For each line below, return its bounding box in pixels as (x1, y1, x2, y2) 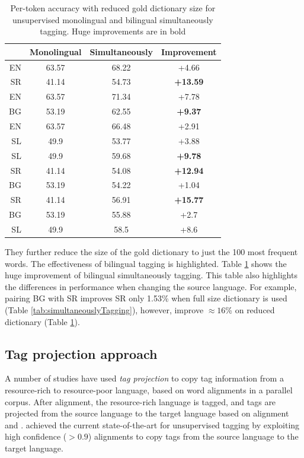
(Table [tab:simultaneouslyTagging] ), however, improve (5, 303, 204, 316)
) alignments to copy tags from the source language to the (88, 430, 299, 443)
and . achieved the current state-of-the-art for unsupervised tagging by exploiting (5, 418, 300, 431)
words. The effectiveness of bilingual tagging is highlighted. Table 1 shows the (5, 257, 287, 269)
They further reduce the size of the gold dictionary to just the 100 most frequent (5, 246, 298, 257)
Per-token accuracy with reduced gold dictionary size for (10, 2, 216, 14)
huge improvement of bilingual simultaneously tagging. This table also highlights (5, 269, 297, 281)
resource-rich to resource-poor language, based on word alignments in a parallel (5, 383, 293, 396)
